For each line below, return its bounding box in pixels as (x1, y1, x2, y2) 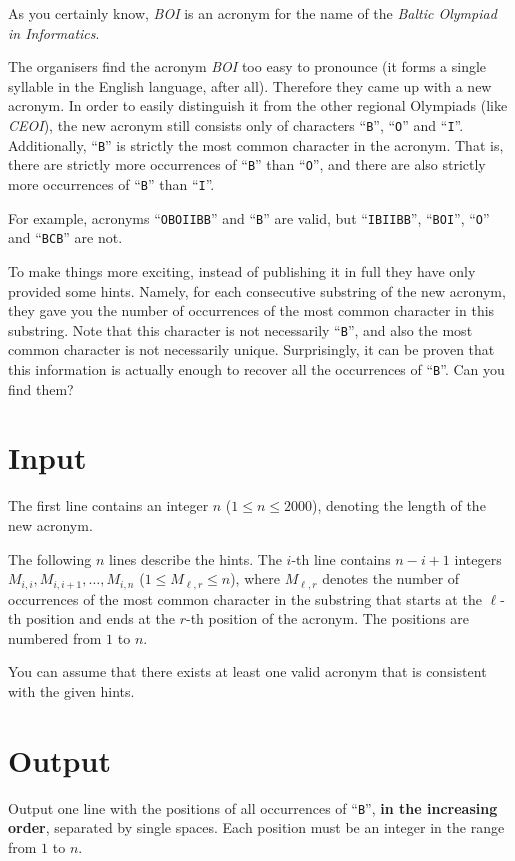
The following (8, 548, 92, 569)
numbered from (8, 627, 102, 648)
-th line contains (291, 548, 391, 569)
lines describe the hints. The (108, 548, 282, 569)
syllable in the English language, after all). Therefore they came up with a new (8, 75, 492, 96)
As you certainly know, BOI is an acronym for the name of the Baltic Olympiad (8, 3, 497, 23)
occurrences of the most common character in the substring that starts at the (8, 588, 482, 609)
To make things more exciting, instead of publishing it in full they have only (8, 260, 476, 281)
